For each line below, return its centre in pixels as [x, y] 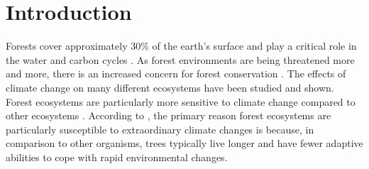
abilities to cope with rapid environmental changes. [117, 157]
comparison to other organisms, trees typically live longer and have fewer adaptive [184, 143]
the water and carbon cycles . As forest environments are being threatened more [180, 59]
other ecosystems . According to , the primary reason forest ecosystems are [169, 115]
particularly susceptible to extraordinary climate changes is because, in [160, 129]
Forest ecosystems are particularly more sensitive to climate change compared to [181, 101]
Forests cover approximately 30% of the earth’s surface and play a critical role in [181, 46]
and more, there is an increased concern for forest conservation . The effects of [176, 73]
